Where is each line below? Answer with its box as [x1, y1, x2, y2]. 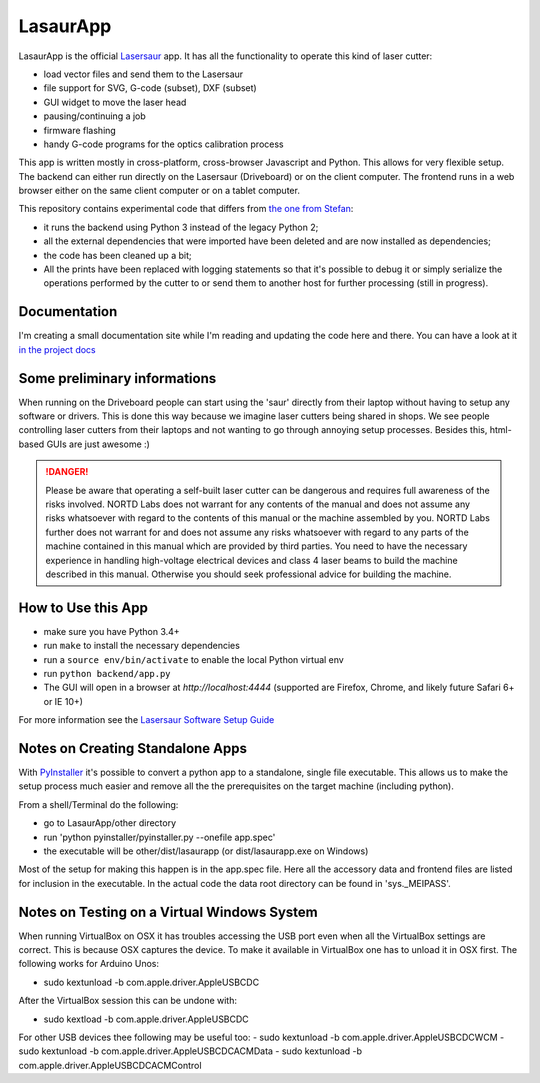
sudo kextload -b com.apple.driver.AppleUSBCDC [43, 1013, 249, 1025]
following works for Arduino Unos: [18, 958, 160, 970]
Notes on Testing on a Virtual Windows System [18, 903, 319, 920]
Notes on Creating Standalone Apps [18, 740, 247, 757]
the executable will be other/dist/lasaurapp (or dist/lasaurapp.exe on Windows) [43, 845, 369, 857]
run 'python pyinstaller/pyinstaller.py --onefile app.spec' [43, 831, 276, 843]
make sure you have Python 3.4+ [43, 625, 180, 637]
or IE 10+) [43, 695, 84, 707]
